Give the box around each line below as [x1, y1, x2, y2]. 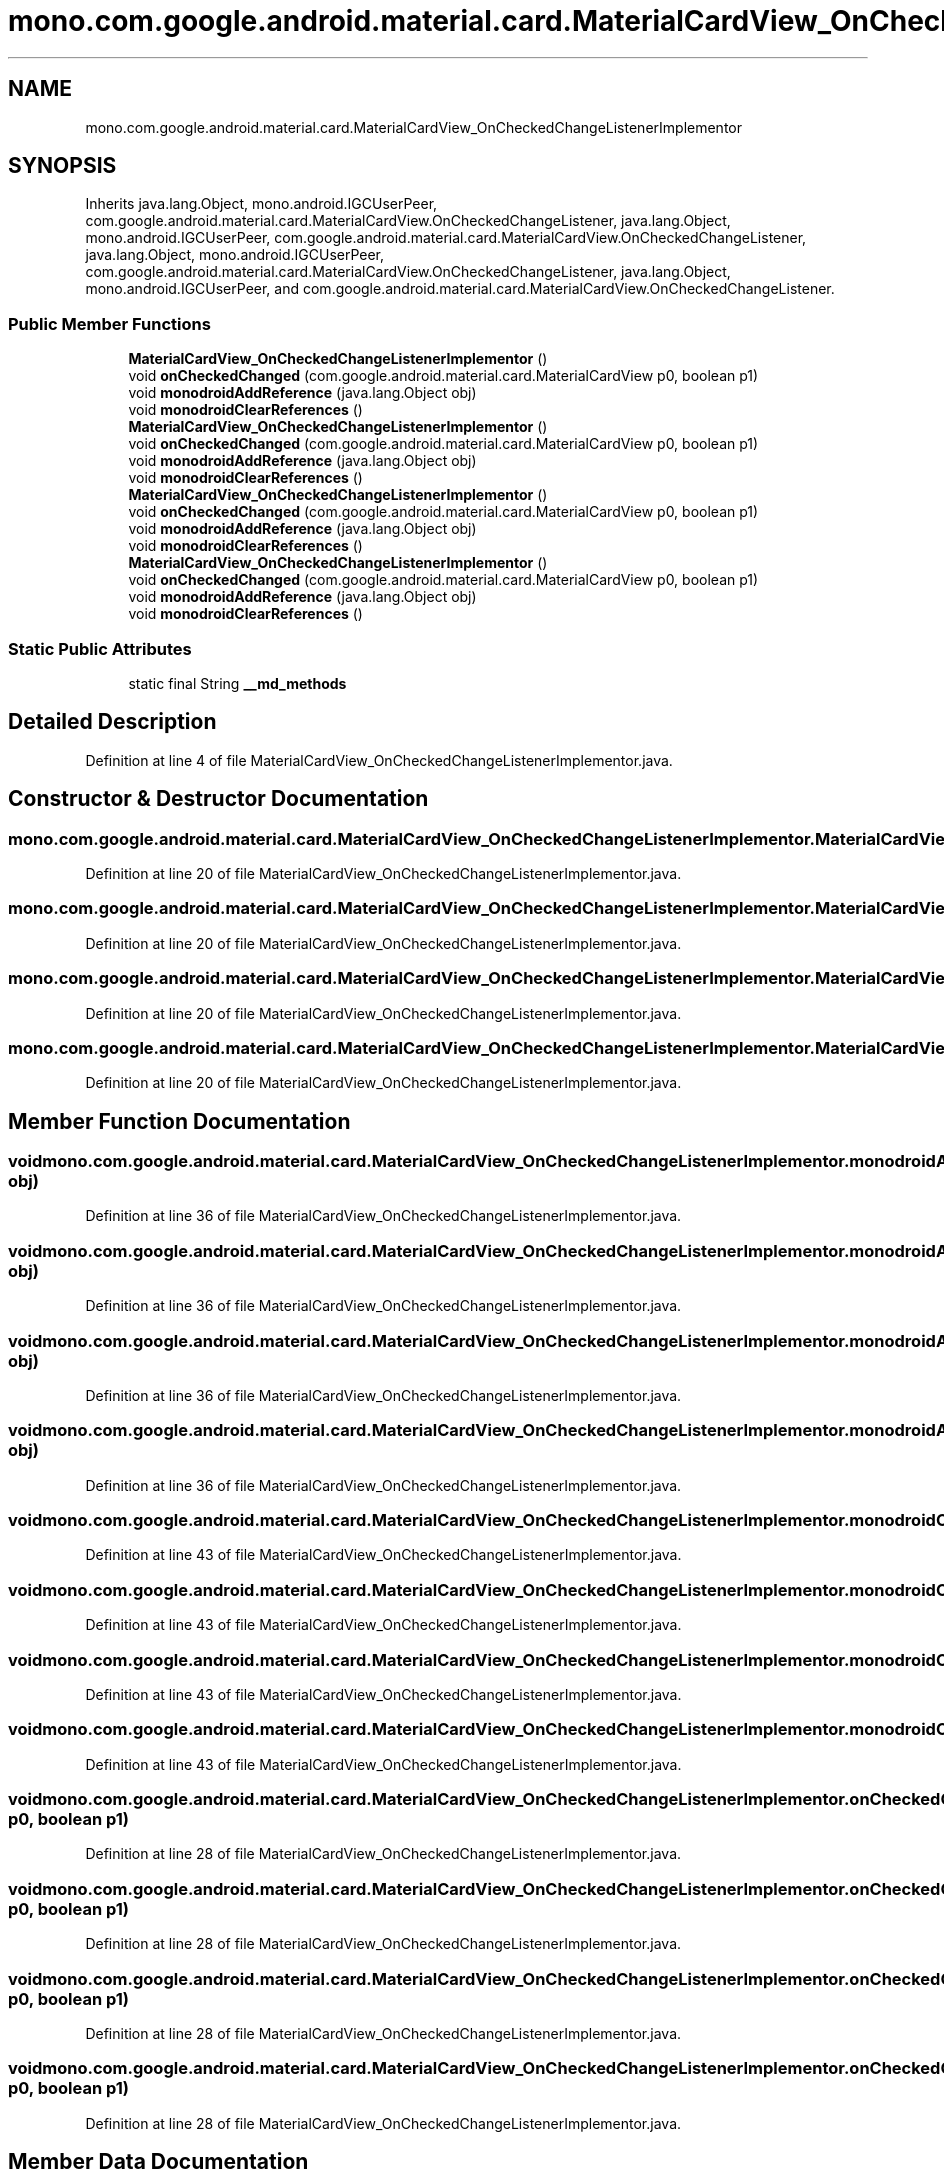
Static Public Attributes [8, 638, 192, 659]
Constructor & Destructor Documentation [8, 786, 429, 812]
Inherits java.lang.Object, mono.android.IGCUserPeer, [85, 195, 438, 213]
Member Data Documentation [8, 2149, 309, 2175]
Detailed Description [8, 709, 217, 735]
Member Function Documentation [8, 1108, 351, 1134]
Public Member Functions [8, 313, 211, 334]
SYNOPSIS [8, 153, 117, 179]
